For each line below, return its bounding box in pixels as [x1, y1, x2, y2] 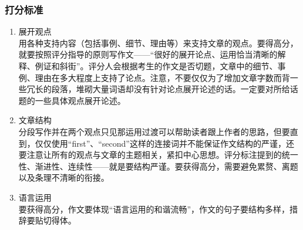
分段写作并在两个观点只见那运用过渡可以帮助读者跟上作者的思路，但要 [18, 125, 290, 137]
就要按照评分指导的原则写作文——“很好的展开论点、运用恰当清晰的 [18, 48, 278, 60]
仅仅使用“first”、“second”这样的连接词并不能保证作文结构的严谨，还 [35, 137, 294, 149]
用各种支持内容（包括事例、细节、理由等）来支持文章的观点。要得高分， [18, 36, 298, 49]
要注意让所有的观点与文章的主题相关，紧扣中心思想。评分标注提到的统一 [18, 148, 298, 161]
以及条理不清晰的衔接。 [18, 171, 109, 184]
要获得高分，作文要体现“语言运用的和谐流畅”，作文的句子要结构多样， [18, 202, 290, 215]
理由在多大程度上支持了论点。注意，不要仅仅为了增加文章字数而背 [35, 71, 290, 83]
